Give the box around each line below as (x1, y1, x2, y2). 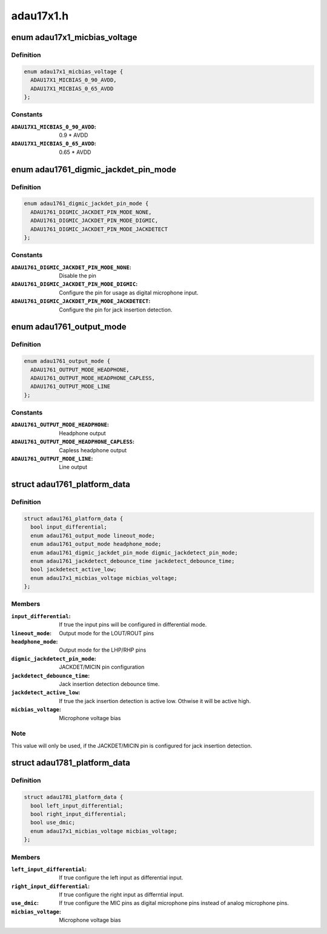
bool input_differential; (30, 524, 107, 530)
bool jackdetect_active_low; (30, 566, 117, 573)
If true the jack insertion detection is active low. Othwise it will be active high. (59, 697, 251, 704)
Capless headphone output (59, 446, 127, 454)
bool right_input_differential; (30, 811, 127, 818)
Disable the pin (59, 272, 96, 279)
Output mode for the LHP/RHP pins (59, 646, 147, 654)
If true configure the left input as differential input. (59, 874, 183, 881)
